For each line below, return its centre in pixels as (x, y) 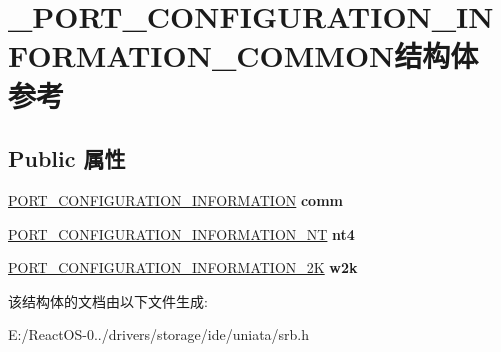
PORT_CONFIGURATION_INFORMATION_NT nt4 (181, 233)
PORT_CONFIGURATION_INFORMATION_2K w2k (183, 267)
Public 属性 (67, 158)
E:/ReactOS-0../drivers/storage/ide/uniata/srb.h (159, 334)
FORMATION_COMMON (201, 55)
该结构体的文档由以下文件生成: (108, 300)
